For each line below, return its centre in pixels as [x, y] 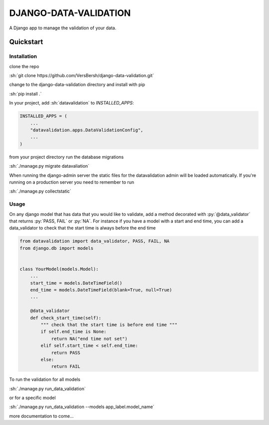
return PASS [66, 353]
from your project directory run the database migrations [67, 157]
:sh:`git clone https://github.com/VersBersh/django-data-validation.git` [82, 76]
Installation [23, 56]
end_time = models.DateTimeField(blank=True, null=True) [101, 290]
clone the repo [24, 66]
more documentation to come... [42, 416]
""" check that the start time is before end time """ [109, 324]
